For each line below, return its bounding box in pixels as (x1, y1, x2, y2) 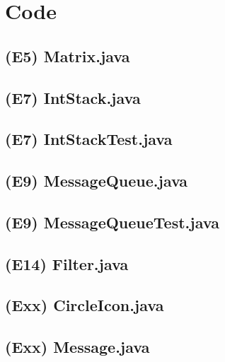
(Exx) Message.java (5, 336, 150, 358)
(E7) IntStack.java (5, 86, 141, 108)
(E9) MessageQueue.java (5, 170, 188, 192)
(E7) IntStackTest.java (5, 128, 173, 150)
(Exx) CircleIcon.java (5, 294, 164, 316)
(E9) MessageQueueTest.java (5, 211, 219, 233)
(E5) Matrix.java (5, 45, 130, 66)
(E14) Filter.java (5, 252, 129, 274)
